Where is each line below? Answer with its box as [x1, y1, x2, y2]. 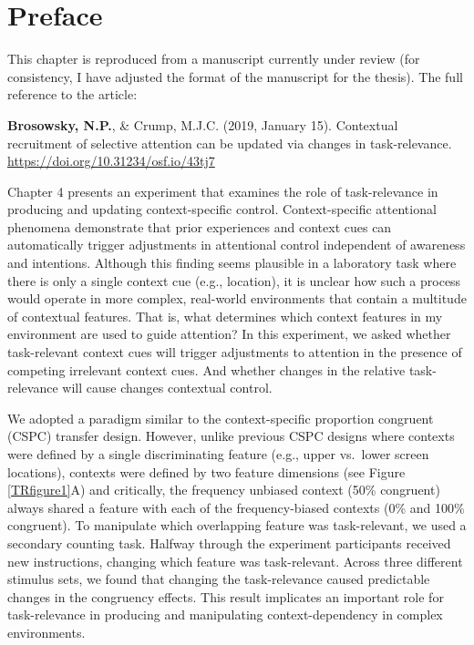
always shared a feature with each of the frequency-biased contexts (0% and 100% [7, 497, 465, 517]
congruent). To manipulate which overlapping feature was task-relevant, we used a [7, 516, 467, 535]
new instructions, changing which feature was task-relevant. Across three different [7, 551, 463, 570]
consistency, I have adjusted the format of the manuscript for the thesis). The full [7, 67, 463, 86]
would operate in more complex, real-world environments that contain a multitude [7, 289, 467, 308]
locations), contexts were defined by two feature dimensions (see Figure [7, 462, 406, 481]
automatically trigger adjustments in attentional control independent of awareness [7, 235, 466, 254]
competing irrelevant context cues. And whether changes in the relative [7, 360, 406, 379]
